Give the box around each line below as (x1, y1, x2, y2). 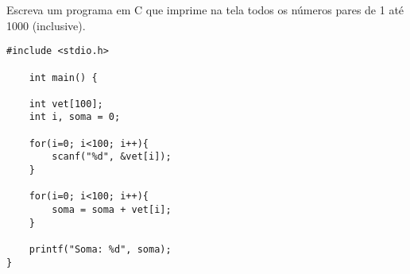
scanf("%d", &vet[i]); (52, 151, 172, 163)
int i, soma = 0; (29, 111, 121, 123)
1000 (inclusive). (6, 17, 86, 33)
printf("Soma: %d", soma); (29, 244, 172, 256)
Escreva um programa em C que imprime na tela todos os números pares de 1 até (6, 2, 404, 17)
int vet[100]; (29, 98, 103, 110)
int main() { (29, 71, 98, 83)
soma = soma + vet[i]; (52, 204, 172, 216)
